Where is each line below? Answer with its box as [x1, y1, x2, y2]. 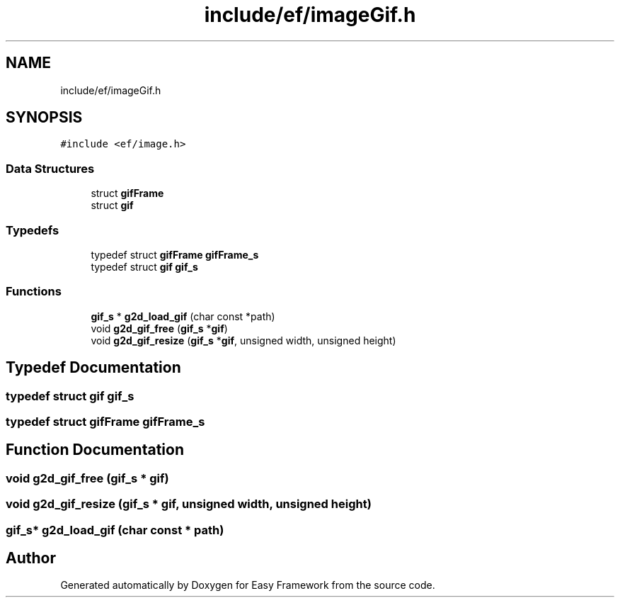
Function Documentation [6, 441, 184, 459]
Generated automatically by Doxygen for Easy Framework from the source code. [60, 579, 435, 592]
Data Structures [6, 161, 95, 176]
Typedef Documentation [6, 359, 181, 377]
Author [6, 548, 56, 567]
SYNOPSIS [6, 108, 83, 127]
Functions [6, 284, 62, 299]
